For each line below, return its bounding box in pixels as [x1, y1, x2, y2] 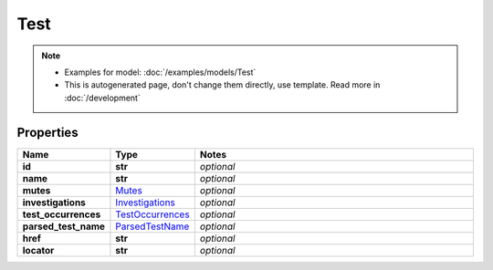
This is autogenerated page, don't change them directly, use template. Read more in [64, 79, 381, 90]
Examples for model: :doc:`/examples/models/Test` [64, 67, 257, 78]
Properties [16, 124, 79, 140]
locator [22, 244, 55, 256]
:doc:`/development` [64, 92, 141, 103]
